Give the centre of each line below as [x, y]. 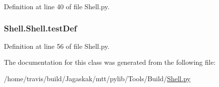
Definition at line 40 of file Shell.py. [57, 6]
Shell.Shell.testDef [40, 28]
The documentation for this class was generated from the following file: [110, 62]
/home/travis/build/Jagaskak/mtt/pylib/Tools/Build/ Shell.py [97, 78]
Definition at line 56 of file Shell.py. [57, 46]
